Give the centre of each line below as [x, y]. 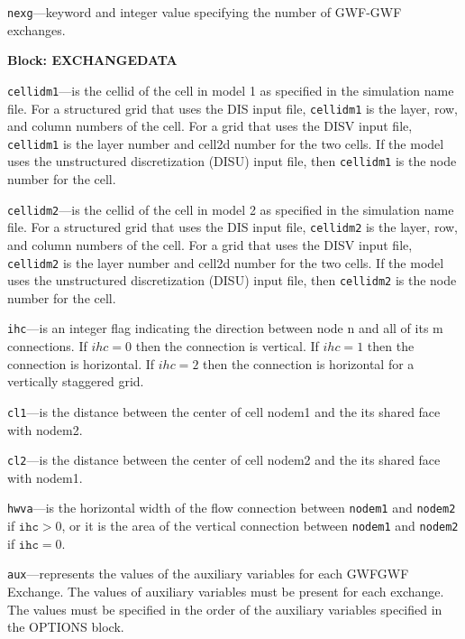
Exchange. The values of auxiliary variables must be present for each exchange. [226, 591]
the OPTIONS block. [66, 627]
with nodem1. [45, 477]
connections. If [47, 346]
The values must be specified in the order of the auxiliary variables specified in [225, 609]
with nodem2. [45, 429]
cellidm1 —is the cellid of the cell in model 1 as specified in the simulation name [231, 90]
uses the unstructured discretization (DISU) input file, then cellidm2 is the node [232, 280]
